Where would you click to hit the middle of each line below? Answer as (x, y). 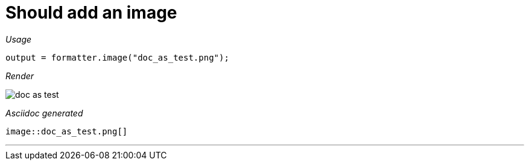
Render (20, 76)
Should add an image (91, 13)
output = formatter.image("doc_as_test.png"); (117, 57)
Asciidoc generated (44, 113)
